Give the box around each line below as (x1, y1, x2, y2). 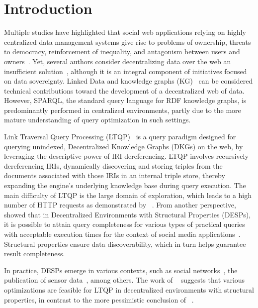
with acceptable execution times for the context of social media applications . (4, 229, 241, 239)
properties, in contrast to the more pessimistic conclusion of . (4, 294, 194, 305)
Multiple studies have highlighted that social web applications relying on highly (4, 27, 246, 37)
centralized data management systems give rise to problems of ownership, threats (4, 36, 251, 47)
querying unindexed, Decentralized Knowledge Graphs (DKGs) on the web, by (4, 141, 243, 151)
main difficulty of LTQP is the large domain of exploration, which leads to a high (4, 190, 252, 200)
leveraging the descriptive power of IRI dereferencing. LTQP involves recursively (4, 151, 249, 161)
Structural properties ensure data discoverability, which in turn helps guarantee (4, 238, 246, 249)
